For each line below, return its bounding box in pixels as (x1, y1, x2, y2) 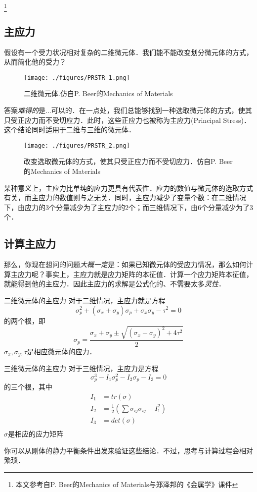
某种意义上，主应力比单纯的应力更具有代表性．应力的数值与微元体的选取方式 (4, 182, 253, 193)
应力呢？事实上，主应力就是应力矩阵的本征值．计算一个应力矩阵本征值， (17, 269, 253, 279)
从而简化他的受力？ (4, 56, 66, 67)
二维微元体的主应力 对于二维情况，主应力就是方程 (4, 295, 166, 305)
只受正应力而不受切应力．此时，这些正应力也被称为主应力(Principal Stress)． (4, 114, 251, 125)
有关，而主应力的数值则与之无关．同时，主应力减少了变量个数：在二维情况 (4, 192, 246, 203)
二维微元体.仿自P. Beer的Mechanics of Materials (24, 88, 173, 99)
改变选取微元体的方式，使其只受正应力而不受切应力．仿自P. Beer (24, 156, 233, 166)
